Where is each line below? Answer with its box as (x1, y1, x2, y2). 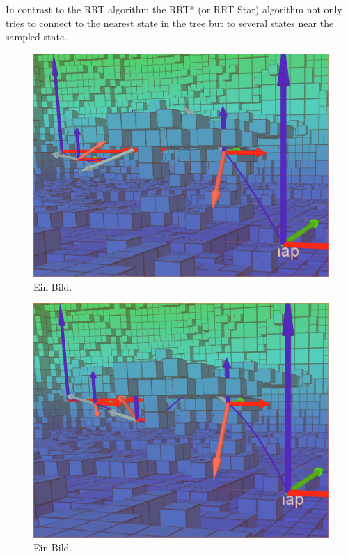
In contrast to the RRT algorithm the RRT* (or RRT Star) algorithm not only (6, 2, 342, 16)
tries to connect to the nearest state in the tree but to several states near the (6, 15, 334, 30)
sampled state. (6, 29, 68, 44)
